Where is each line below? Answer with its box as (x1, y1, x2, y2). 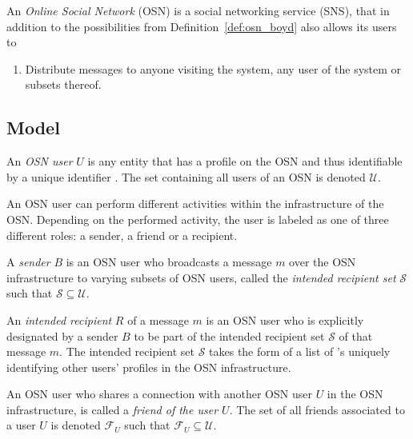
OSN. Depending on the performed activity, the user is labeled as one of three (6, 210, 389, 227)
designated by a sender (6, 327, 118, 344)
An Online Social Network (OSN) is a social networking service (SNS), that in (6, 2, 390, 18)
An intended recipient (6, 311, 112, 328)
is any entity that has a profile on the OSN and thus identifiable (87, 153, 403, 170)
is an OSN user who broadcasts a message (66, 253, 272, 270)
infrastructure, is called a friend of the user (6, 401, 219, 417)
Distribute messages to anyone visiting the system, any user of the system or (25, 60, 402, 77)
